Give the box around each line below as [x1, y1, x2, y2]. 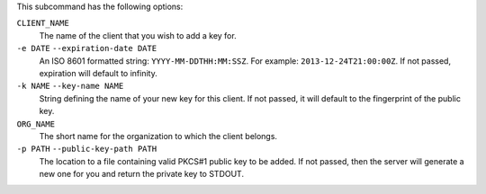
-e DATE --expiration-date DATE [16, 43, 157, 54]
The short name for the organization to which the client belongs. [39, 130, 278, 141]
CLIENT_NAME [16, 18, 69, 29]
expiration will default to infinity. [39, 67, 157, 78]
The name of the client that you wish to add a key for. [39, 30, 238, 40]
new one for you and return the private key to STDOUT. [39, 169, 245, 180]
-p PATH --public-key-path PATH [16, 144, 157, 154]
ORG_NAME [16, 119, 56, 129]
